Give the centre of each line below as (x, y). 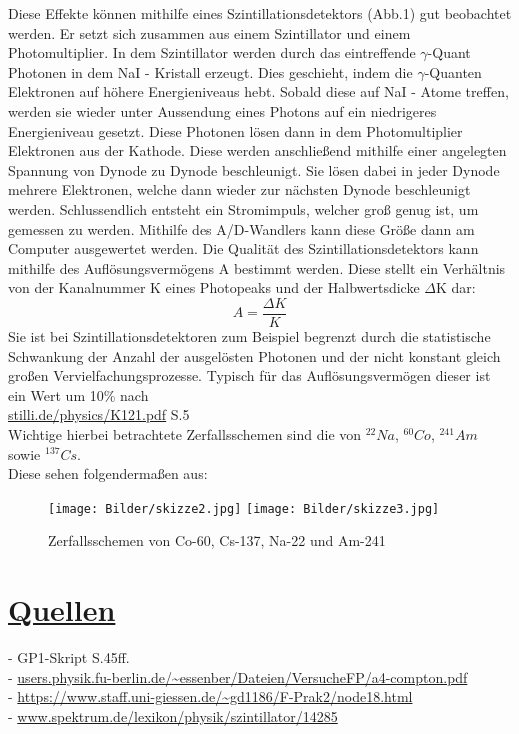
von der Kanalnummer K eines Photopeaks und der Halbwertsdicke (214, 287)
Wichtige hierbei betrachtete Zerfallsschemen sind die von (185, 433)
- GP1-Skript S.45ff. (69, 657)
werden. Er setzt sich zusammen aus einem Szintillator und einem (209, 32)
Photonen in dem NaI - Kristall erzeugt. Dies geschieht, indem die (210, 71)
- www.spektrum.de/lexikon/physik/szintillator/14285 (173, 715)
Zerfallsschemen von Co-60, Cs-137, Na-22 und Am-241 (217, 540)
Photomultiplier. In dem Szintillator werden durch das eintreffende (212, 52)
